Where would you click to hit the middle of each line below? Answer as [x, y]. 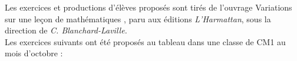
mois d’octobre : [34, 53]
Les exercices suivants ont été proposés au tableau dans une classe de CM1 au [145, 41]
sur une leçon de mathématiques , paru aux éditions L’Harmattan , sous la [138, 18]
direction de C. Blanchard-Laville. [66, 30]
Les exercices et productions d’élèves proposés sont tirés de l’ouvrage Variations [148, 7]
